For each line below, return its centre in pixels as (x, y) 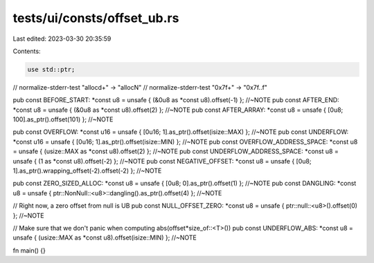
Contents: (27, 51)
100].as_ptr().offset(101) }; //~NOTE (63, 119)
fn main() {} (29, 250)
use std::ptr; (51, 69)
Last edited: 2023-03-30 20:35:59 (62, 39)
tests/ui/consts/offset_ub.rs (96, 18)
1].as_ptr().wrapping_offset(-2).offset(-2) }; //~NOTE (87, 171)
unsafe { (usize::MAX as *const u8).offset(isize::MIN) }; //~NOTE (105, 237)
